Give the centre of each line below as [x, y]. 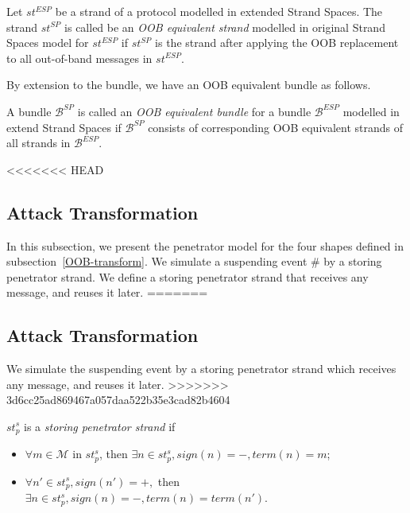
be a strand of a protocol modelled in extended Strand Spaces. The [219, 11]
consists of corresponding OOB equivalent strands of [275, 127]
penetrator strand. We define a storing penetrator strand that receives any [188, 276]
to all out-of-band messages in [79, 58]
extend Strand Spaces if [64, 127]
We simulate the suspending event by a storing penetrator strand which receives [201, 369]
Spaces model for [48, 43]
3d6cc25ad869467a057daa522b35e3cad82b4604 [118, 400]
